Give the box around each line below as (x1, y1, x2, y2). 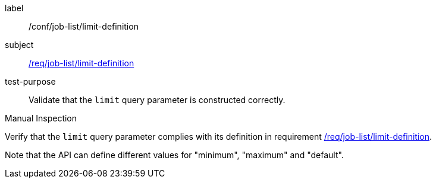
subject (5, 40, 34, 50)
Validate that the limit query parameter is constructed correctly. (29, 95, 286, 105)
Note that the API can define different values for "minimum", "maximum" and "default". (5, 150, 344, 160)
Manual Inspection (5, 113, 77, 123)
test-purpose (5, 76, 56, 86)
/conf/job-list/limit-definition (29, 21, 139, 31)
